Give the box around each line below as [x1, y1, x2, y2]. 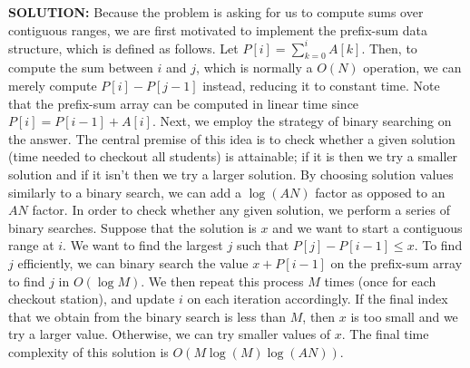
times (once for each [324, 271, 436, 290]
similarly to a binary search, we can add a [8, 182, 241, 201]
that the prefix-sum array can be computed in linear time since [8, 93, 359, 112]
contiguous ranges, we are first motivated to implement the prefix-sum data [8, 20, 428, 39]
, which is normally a [196, 58, 313, 77]
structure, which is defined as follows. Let [8, 38, 239, 57]
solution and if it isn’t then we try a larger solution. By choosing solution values [8, 165, 454, 184]
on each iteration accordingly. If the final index [187, 289, 448, 308]
